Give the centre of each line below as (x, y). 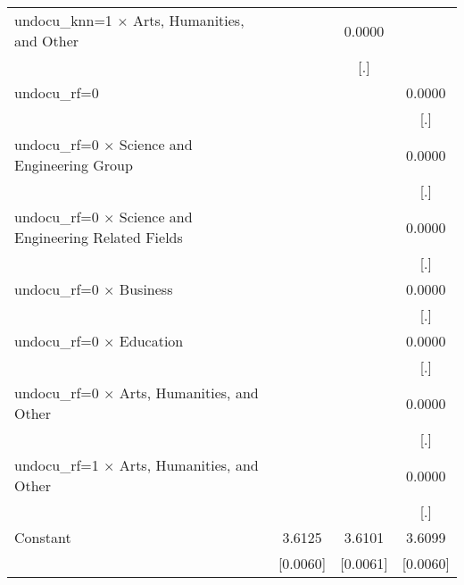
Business (146, 289)
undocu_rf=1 (57, 465)
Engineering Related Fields (99, 237)
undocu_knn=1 (63, 20)
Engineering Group (74, 165)
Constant (43, 537)
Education (151, 341)
